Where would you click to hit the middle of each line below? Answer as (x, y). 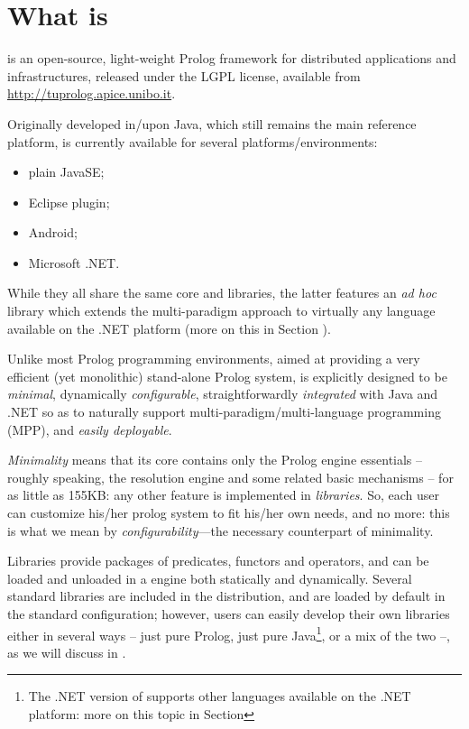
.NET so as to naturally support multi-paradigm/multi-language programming (224, 412)
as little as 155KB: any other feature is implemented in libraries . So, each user (223, 495)
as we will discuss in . (67, 652)
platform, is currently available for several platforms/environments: (193, 141)
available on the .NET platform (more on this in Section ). (169, 328)
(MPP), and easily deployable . (90, 429)
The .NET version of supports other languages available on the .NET (220, 696)
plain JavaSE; (66, 172)
